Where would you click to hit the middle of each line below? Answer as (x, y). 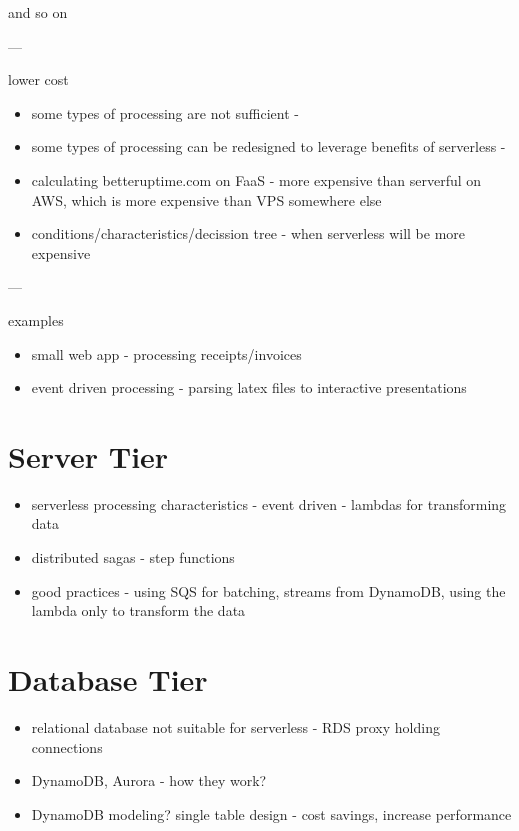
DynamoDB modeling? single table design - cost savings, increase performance (271, 813)
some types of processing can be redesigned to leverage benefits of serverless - (268, 146)
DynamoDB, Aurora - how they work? (149, 780)
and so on (38, 12)
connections (67, 746)
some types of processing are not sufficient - (165, 112)
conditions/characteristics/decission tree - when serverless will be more (248, 233)
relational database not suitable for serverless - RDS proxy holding (235, 726)
